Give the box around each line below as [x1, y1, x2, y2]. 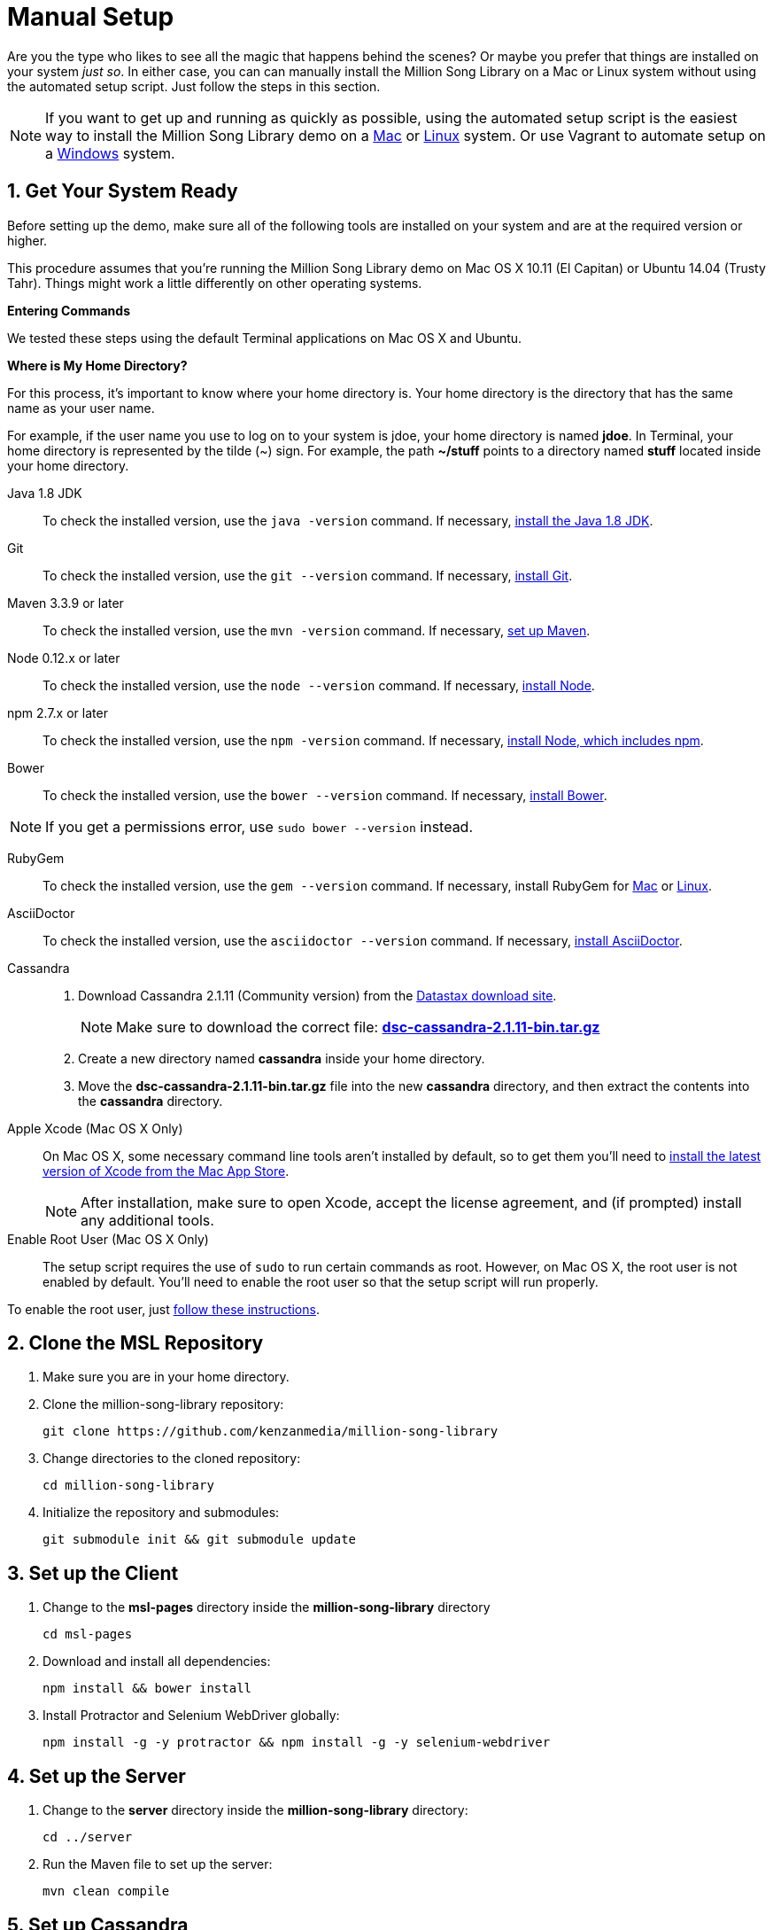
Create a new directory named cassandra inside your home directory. [78, 1050, 485, 1066]
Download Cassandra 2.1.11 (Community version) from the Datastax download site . [78, 987, 557, 1003]
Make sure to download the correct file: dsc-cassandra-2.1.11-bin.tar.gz [116, 1017, 600, 1036]
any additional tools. [81, 1210, 214, 1229]
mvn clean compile [43, 1884, 170, 1899]
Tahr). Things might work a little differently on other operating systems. [7, 275, 422, 291]
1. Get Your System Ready [7, 180, 238, 203]
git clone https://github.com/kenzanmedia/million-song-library [43, 1424, 499, 1439]
